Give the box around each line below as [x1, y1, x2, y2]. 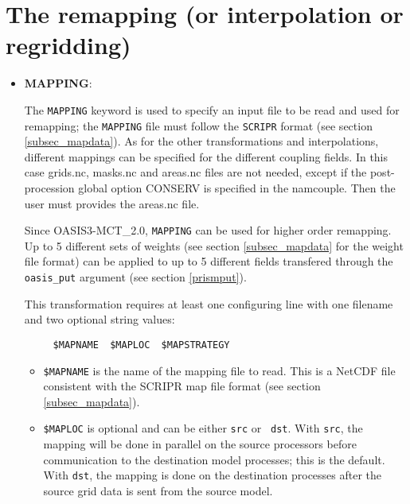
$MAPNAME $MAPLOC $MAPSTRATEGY [53, 339, 230, 351]
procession [24, 180, 75, 196]
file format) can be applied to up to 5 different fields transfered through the [24, 253, 393, 269]
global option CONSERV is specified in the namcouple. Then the [78, 180, 396, 196]
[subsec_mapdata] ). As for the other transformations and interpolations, [24, 133, 379, 149]
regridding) [6, 29, 131, 61]
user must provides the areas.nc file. [24, 195, 200, 211]
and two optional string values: [24, 311, 175, 328]
